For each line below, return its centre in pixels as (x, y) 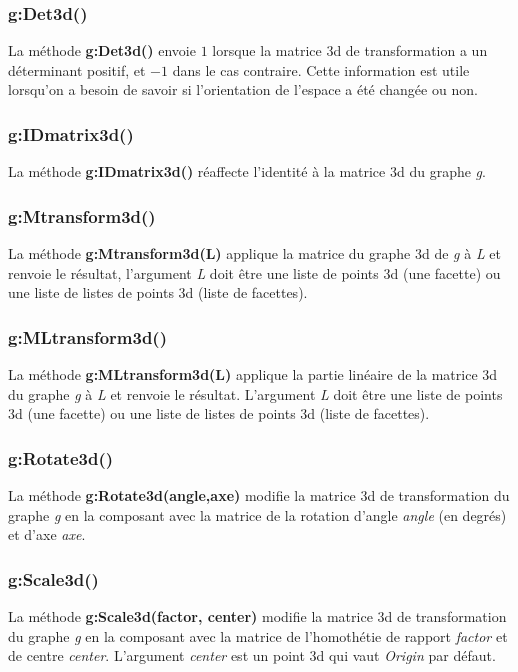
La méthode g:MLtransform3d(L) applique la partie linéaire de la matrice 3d (253, 374)
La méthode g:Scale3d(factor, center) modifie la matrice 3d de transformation (257, 616)
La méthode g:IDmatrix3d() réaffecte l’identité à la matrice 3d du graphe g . (247, 171)
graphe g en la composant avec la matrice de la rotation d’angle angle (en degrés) (257, 514)
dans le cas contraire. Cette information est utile (321, 69)
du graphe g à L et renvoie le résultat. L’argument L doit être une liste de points (255, 393)
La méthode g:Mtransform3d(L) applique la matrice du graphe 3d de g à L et (254, 253)
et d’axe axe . (47, 534)
